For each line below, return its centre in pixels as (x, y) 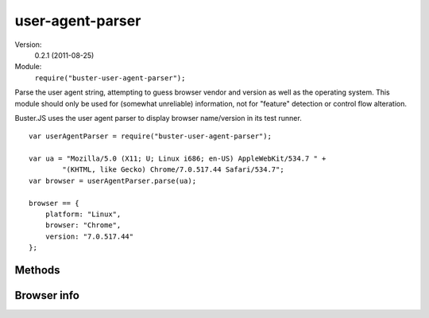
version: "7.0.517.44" (89, 236)
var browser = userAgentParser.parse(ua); (113, 180)
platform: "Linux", (83, 214)
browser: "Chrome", (83, 225)
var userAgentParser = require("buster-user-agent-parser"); (150, 136)
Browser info (47, 295)
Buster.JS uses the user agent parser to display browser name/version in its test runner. (158, 118)
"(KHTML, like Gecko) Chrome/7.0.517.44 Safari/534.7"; (174, 170)
